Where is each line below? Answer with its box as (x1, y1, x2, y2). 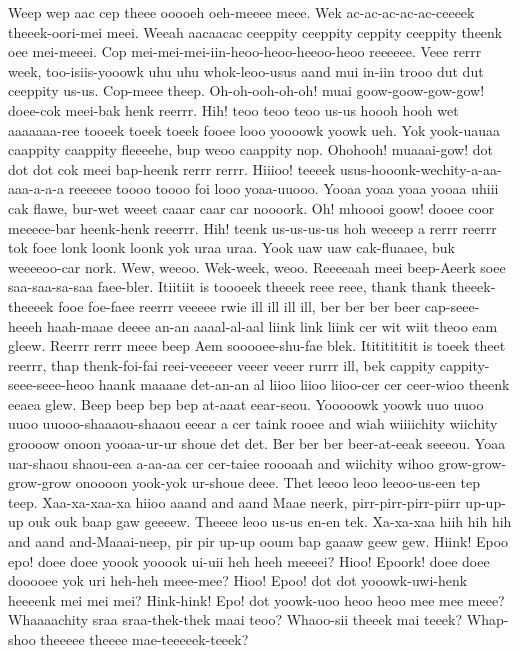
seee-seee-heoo (8, 374, 95, 395)
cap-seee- (424, 295, 480, 316)
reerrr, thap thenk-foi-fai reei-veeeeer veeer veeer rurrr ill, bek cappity (8, 354, 436, 375)
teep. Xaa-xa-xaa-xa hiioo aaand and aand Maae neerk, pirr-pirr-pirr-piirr (8, 491, 461, 512)
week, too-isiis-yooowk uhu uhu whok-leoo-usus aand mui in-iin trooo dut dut (8, 60, 484, 81)
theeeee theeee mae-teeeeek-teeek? (40, 629, 249, 649)
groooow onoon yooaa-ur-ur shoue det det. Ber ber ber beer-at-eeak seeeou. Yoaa (8, 433, 506, 454)
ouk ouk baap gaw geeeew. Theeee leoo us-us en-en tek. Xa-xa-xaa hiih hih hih (28, 511, 512, 532)
